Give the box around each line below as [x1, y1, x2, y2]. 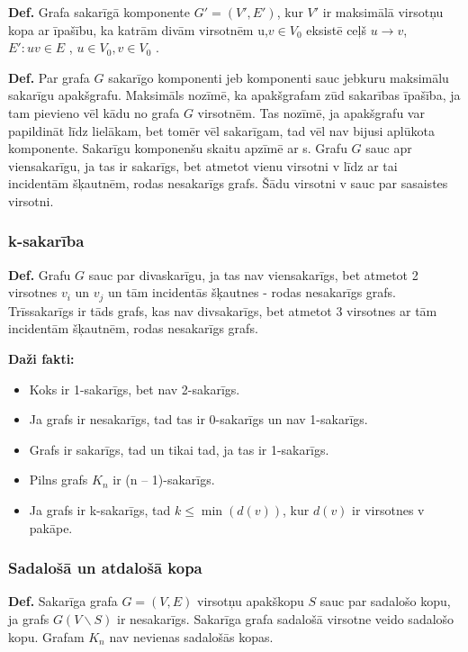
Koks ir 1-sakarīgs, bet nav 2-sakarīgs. [29, 379, 240, 398]
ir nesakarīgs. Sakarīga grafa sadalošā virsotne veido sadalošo [116, 609, 454, 628]
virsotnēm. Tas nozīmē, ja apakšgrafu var [197, 103, 425, 122]
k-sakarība [8, 230, 85, 252]
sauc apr [365, 139, 412, 158]
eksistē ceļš [306, 20, 366, 39]
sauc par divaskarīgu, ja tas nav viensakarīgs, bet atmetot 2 [88, 265, 418, 284]
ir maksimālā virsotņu [322, 3, 444, 21]
